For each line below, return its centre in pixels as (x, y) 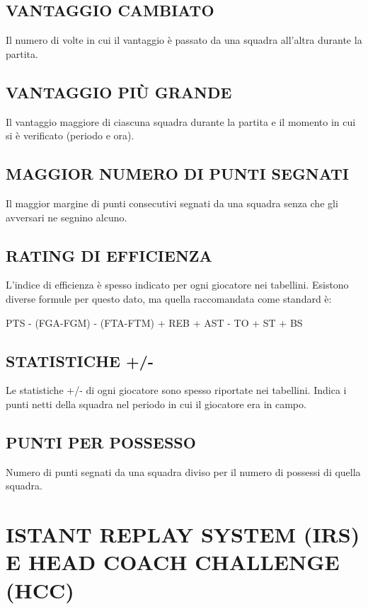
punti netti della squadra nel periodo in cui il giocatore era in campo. (156, 404)
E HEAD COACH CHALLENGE (173, 562)
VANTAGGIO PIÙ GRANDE (119, 92)
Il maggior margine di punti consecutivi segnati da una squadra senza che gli (172, 203)
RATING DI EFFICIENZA (109, 255)
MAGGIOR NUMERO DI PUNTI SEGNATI (177, 174)
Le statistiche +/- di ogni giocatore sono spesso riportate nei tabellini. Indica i (176, 390)
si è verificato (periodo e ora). (70, 135)
